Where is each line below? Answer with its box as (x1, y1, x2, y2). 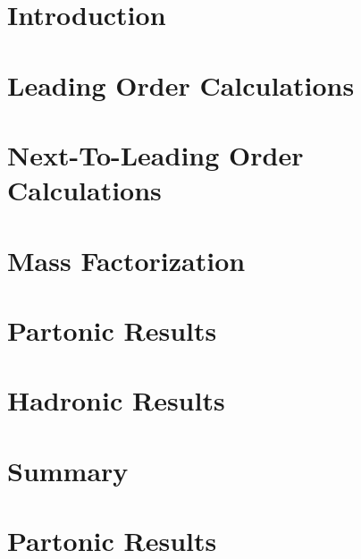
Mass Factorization (7, 241, 246, 278)
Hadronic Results (7, 382, 225, 419)
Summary (7, 452, 129, 488)
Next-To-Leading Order (7, 136, 304, 173)
